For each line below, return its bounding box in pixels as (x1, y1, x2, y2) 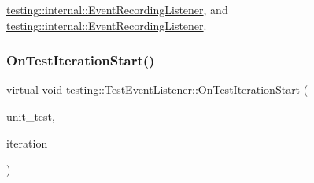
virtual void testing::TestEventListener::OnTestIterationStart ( (6, 81, 308, 98)
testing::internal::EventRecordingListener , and (6, 2, 228, 17)
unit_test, (6, 108, 55, 124)
